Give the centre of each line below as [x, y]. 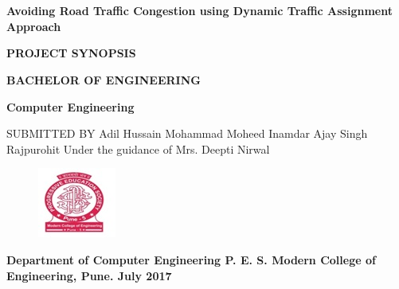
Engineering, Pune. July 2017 [89, 275]
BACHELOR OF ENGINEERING [104, 79]
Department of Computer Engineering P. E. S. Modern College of [191, 259]
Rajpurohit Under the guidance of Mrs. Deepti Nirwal [138, 148]
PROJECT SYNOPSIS [71, 53]
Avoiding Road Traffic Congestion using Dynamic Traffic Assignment [199, 11]
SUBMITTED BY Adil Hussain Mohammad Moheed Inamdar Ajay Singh [187, 133]
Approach [34, 26]
